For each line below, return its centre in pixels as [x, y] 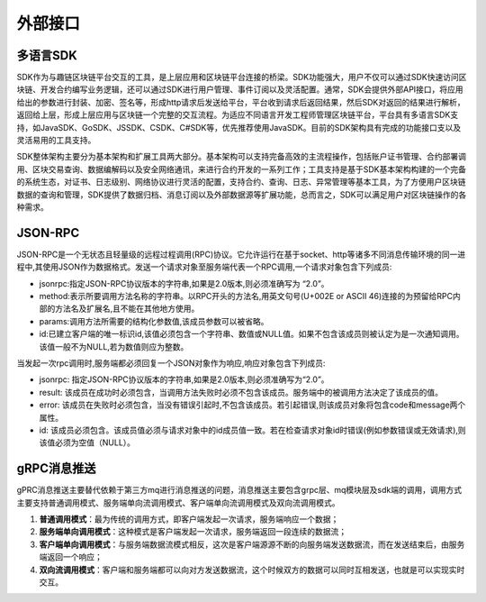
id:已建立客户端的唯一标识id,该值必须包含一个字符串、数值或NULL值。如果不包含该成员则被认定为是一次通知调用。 [252, 334]
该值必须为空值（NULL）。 [87, 442]
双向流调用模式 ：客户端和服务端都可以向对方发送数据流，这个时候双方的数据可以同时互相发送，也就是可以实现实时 [252, 570]
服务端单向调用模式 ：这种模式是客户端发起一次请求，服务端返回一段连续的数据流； [193, 532]
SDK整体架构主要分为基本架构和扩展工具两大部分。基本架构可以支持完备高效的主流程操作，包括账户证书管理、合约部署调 [242, 157]
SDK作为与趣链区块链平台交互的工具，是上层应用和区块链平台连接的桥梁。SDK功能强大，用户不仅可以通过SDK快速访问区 [242, 78]
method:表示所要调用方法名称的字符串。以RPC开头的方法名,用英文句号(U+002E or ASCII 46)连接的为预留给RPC [246, 296]
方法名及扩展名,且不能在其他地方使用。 [127, 309]
